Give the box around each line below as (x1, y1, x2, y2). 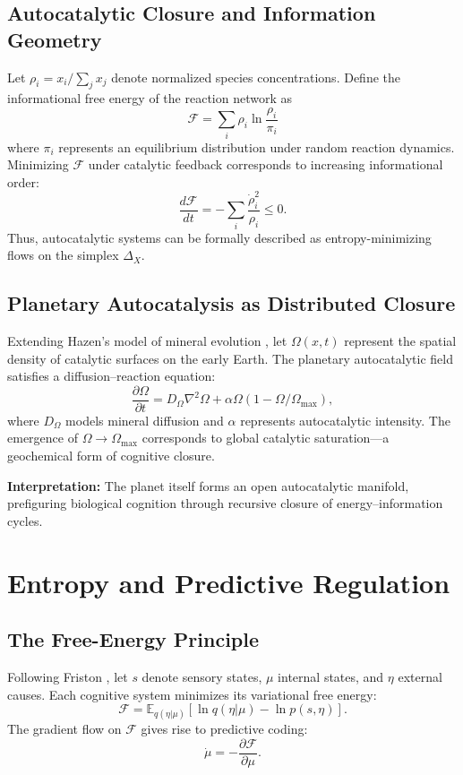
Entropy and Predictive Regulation (7, 564, 450, 600)
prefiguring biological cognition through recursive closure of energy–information (7, 494, 443, 512)
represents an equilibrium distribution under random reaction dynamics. (58, 137, 455, 156)
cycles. (7, 511, 43, 530)
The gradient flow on (7, 719, 122, 738)
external (398, 667, 442, 685)
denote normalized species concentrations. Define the (111, 67, 400, 86)
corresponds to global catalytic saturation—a (141, 428, 390, 447)
